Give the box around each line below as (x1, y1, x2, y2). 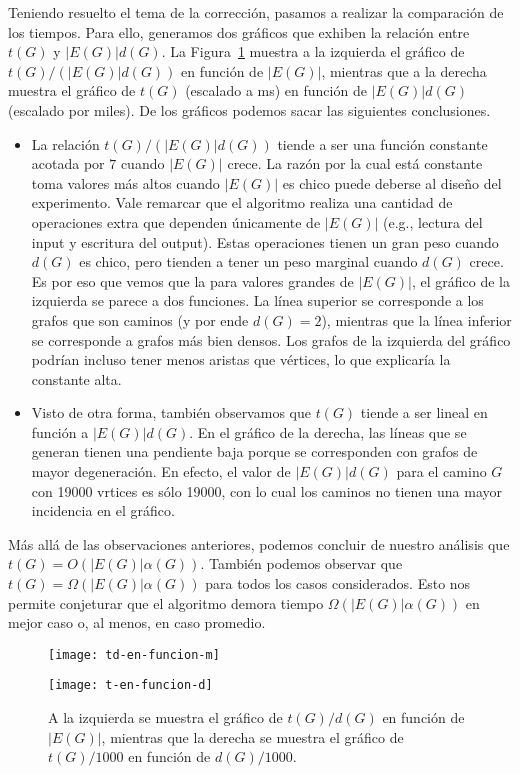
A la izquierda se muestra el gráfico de (48, 707, 283, 728)
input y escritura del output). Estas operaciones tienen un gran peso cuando (31, 231, 499, 252)
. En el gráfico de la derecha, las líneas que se (189, 421, 467, 442)
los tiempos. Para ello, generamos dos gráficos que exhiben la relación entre (8, 21, 470, 42)
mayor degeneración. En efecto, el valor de (31, 461, 291, 482)
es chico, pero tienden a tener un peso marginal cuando (79, 251, 418, 272)
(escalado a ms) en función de (185, 80, 367, 101)
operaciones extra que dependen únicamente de (31, 211, 321, 232)
